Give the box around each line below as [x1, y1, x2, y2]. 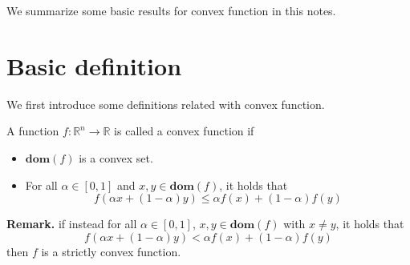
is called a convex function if [114, 122, 254, 139]
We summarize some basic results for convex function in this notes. [6, 2, 336, 18]
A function [6, 122, 59, 139]
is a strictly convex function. [41, 243, 181, 259]
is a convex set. [79, 149, 153, 166]
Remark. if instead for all [6, 215, 137, 232]
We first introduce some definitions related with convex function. [6, 95, 325, 112]
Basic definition [6, 49, 182, 82]
